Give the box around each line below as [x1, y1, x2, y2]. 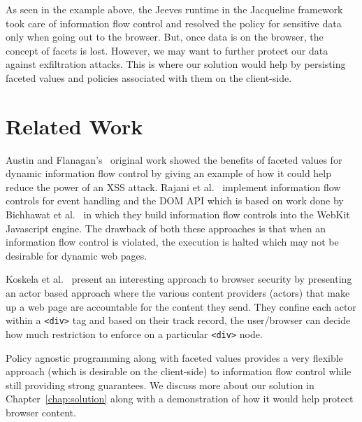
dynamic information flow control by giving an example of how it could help [6, 166, 332, 181]
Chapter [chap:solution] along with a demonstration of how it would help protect [6, 391, 354, 406]
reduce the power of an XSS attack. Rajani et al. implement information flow [6, 179, 341, 194]
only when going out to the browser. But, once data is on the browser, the [6, 29, 324, 44]
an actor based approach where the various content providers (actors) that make [6, 286, 350, 300]
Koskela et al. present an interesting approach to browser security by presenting [6, 272, 352, 286]
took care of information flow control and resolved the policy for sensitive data [6, 15, 342, 30]
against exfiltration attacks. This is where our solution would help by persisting [6, 57, 346, 71]
